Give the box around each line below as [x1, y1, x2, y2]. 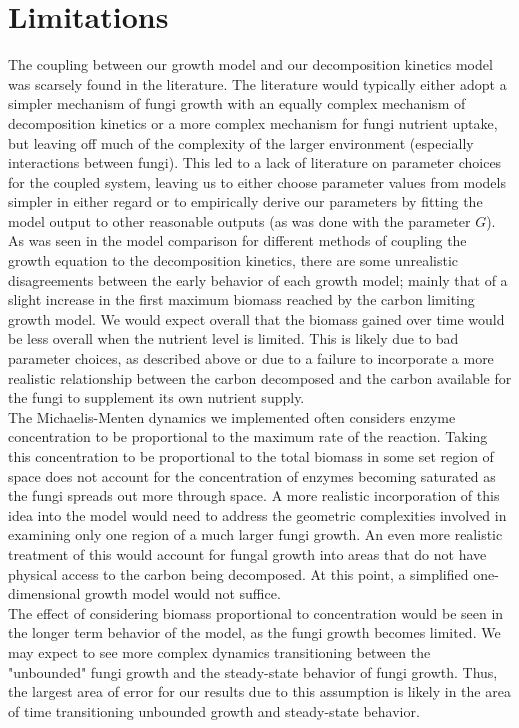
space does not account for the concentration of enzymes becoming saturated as [8, 465, 496, 486]
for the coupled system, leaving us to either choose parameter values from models [8, 171, 506, 192]
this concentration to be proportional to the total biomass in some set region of [8, 446, 494, 466]
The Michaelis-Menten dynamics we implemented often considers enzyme [8, 406, 456, 427]
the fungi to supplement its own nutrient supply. [8, 387, 305, 408]
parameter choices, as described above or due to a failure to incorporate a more [8, 348, 494, 369]
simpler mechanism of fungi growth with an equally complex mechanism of [8, 93, 466, 114]
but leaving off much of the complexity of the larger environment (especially [8, 132, 474, 153]
